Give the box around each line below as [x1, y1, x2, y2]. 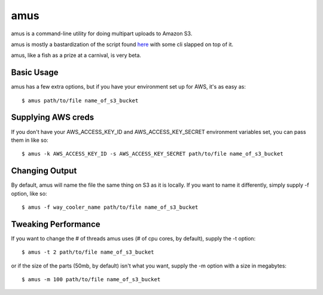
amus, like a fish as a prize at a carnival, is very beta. [11, 51, 142, 59]
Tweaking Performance [11, 219, 101, 229]
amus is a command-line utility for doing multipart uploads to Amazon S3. [11, 30, 193, 37]
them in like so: [11, 136, 48, 144]
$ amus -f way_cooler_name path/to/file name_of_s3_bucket [22, 204, 199, 211]
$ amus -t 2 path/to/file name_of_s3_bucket [22, 249, 155, 256]
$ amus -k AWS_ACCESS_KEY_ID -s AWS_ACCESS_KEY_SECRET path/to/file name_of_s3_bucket [22, 150, 284, 157]
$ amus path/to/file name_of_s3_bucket [22, 97, 139, 104]
